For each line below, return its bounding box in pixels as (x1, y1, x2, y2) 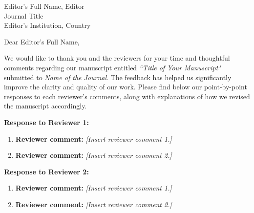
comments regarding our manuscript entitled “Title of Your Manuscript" (4, 62, 221, 72)
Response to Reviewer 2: (4, 166, 89, 176)
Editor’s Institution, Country (4, 20, 91, 30)
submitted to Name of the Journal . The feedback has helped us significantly (4, 72, 232, 82)
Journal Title (4, 10, 43, 21)
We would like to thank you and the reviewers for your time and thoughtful (4, 53, 230, 63)
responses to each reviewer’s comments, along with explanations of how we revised (4, 91, 250, 101)
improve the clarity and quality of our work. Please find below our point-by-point (4, 82, 247, 92)
